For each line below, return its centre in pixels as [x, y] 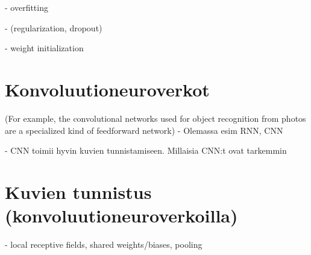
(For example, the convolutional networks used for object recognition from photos [155, 118]
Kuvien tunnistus [78, 191]
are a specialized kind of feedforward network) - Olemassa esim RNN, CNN [144, 130]
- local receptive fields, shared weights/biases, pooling [104, 244]
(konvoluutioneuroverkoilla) [121, 216]
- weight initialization [44, 48]
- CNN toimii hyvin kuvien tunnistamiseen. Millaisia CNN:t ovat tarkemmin [146, 150]
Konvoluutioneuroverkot [107, 89]
